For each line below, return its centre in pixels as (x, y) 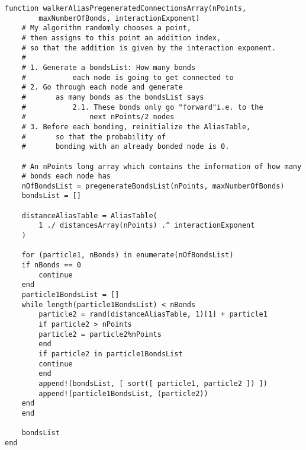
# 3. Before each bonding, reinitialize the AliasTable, (136, 127)
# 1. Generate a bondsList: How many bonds (109, 67)
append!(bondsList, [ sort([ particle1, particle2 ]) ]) (153, 383)
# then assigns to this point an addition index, (121, 38)
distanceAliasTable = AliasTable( (89, 216)
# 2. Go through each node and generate (102, 87)
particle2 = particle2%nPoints (100, 334)
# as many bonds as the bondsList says (113, 97)
